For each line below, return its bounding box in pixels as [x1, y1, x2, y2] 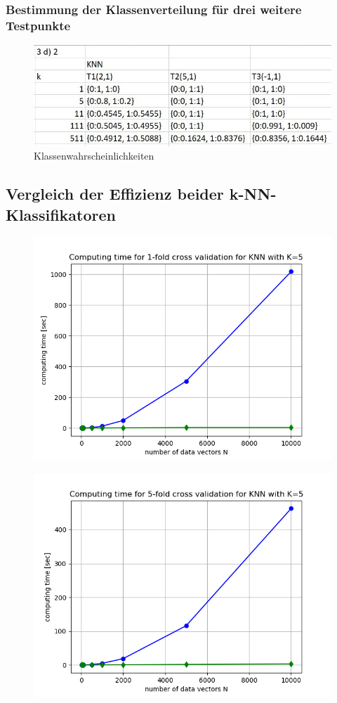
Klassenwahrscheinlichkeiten [34, 148, 154, 163]
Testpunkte [6, 16, 71, 34]
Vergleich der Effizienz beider [6, 183, 224, 205]
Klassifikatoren [6, 203, 116, 225]
